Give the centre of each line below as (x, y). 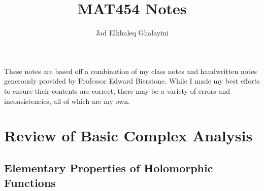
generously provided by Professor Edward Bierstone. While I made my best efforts (132, 81)
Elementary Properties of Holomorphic (109, 167)
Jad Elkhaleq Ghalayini (132, 33)
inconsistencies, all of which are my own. (67, 101)
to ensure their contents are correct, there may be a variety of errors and (117, 90)
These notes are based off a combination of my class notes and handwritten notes (130, 71)
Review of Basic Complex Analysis (128, 136)
